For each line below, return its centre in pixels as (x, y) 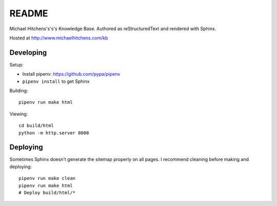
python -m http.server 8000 (54, 133)
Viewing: (19, 114)
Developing (28, 52)
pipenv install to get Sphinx (56, 81)
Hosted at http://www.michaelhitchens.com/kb (59, 38)
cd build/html (36, 126)
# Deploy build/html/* (47, 193)
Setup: (16, 64)
